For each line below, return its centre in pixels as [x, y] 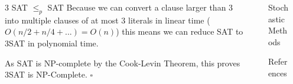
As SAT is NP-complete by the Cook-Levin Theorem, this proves [123, 63]
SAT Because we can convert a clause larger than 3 [140, 7]
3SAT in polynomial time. [52, 43]
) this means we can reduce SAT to [180, 31]
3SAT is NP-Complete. [46, 74]
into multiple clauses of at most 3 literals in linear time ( [108, 20]
